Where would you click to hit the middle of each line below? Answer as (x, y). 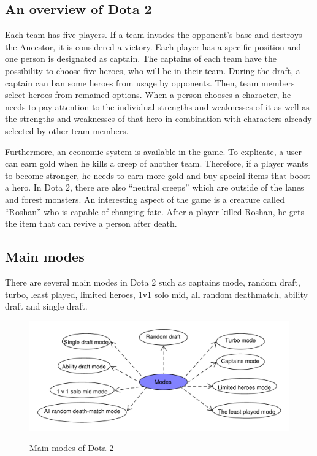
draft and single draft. (46, 306)
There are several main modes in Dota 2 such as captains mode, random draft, (153, 282)
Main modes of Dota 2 (72, 448)
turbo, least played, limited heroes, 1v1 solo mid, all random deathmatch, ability (156, 294)
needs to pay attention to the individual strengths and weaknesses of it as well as (157, 106)
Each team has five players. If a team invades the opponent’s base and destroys (154, 35)
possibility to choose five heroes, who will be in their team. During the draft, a (153, 70)
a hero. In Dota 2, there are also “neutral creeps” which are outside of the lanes (155, 187)
